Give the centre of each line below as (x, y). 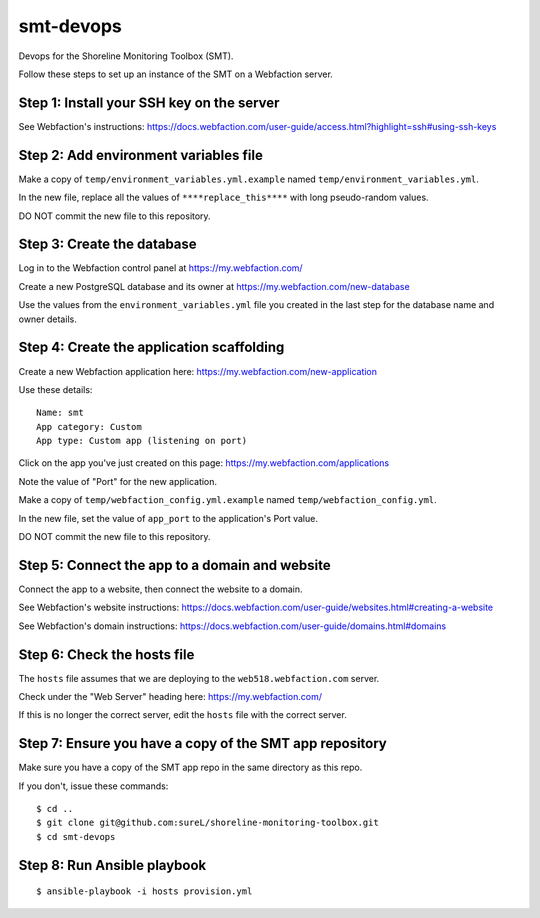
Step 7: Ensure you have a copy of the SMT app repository (202, 743)
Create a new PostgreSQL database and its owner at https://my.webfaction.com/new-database (214, 286)
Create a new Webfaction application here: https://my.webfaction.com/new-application (198, 371)
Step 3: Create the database (107, 244)
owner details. (47, 319)
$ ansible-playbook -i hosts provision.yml (144, 891)
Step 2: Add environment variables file (141, 155)
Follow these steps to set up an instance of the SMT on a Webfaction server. (176, 74)
